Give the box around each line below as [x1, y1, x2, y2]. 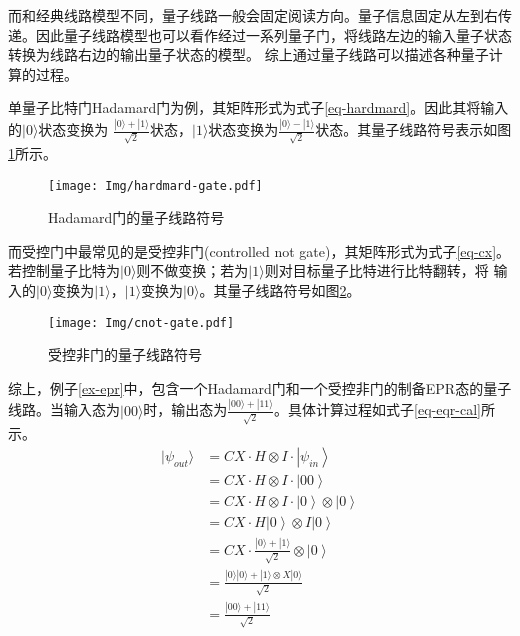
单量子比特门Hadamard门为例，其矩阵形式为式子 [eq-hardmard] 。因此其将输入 [8, 97, 509, 118]
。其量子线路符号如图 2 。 [199, 280, 361, 301]
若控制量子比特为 [8, 260, 120, 281]
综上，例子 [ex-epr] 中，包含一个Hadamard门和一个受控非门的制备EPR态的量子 [8, 377, 512, 398]
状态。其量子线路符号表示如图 [315, 119, 512, 140]
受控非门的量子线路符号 [48, 344, 202, 365]
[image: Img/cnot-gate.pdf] [48, 315, 235, 330]
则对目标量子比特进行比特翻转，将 [264, 260, 489, 281]
